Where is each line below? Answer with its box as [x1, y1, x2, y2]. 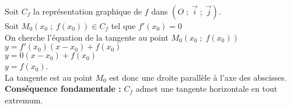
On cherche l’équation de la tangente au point [5, 31, 169, 43]
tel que [111, 20, 136, 31]
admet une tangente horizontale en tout [135, 82, 278, 95]
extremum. [5, 93, 43, 106]
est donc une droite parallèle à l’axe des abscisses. [109, 71, 287, 83]
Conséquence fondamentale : [5, 82, 121, 95]
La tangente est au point [5, 71, 93, 83]
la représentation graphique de [33, 5, 142, 17]
